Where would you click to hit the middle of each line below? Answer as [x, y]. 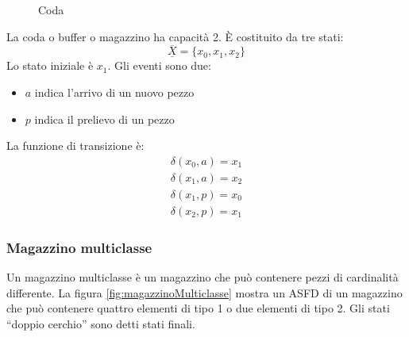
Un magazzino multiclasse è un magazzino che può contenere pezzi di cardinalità [203, 277]
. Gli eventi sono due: [159, 65]
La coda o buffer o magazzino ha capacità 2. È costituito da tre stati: [175, 36]
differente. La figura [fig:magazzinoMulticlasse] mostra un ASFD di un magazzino [204, 292]
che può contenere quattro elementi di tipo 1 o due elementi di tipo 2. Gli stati [198, 308]
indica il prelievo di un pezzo [104, 119]
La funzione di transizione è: [75, 146]
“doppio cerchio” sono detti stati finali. [101, 323]
